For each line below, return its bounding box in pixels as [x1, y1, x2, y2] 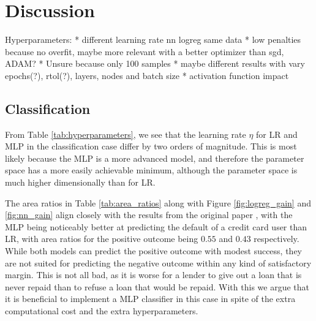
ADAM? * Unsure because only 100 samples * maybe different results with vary [5, 57, 305, 70]
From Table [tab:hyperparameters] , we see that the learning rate [5, 127, 246, 140]
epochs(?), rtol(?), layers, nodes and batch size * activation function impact [5, 69, 289, 81]
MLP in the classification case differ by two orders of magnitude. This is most [5, 140, 297, 153]
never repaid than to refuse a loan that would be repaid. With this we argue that [5, 280, 309, 293]
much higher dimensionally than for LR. [5, 176, 156, 189]
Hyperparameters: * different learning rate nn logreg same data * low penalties [5, 33, 301, 46]
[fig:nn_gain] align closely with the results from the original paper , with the [5, 208, 293, 221]
